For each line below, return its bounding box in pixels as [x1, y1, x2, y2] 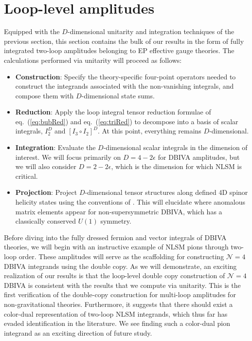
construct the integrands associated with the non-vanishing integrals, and [15, 81, 234, 91]
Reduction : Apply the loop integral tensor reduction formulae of [15, 107, 211, 117]
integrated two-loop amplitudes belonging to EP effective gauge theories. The [4, 45, 234, 56]
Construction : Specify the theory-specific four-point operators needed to [15, 71, 236, 81]
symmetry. [100, 216, 131, 226]
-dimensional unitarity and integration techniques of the [67, 26, 234, 37]
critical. [15, 170, 38, 181]
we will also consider [15, 161, 76, 171]
